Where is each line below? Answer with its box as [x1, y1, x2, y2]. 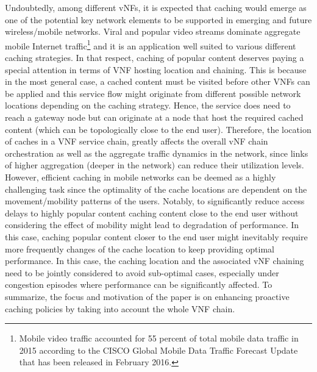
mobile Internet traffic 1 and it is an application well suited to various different [5, 37, 296, 52]
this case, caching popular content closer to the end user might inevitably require [5, 230, 308, 243]
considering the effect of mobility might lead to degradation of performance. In [5, 218, 299, 231]
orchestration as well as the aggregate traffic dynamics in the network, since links [5, 146, 308, 159]
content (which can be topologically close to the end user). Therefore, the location [5, 123, 312, 135]
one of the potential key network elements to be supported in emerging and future [5, 13, 312, 26]
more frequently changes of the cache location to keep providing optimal [5, 242, 274, 255]
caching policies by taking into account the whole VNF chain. [5, 302, 235, 315]
